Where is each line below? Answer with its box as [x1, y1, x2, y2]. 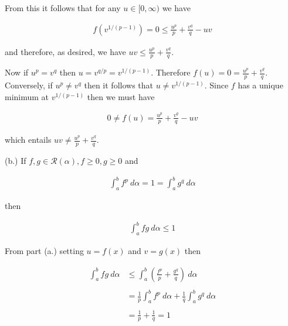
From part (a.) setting [5, 245, 84, 257]
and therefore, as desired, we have [5, 45, 126, 57]
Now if [5, 66, 29, 78]
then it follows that [84, 79, 153, 91]
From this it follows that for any [5, 2, 121, 13]
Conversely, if [5, 79, 53, 91]
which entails [5, 133, 52, 146]
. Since [204, 79, 229, 91]
